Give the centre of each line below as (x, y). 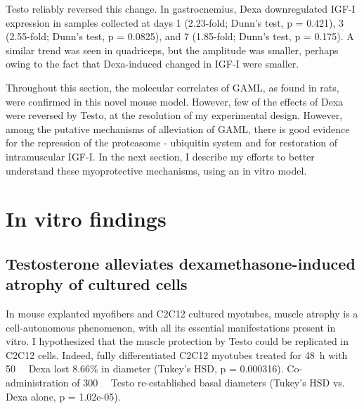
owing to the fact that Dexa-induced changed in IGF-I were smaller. (152, 64)
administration (37, 383)
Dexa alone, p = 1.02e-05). (63, 396)
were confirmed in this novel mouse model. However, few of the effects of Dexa (175, 101)
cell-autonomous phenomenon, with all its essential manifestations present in (171, 327)
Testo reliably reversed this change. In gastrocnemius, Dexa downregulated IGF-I (181, 8)
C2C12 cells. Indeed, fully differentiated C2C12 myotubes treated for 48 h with (177, 354)
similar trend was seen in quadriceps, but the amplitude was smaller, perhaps (172, 50)
